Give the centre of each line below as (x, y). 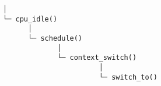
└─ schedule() (55, 38)
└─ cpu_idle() (30, 19)
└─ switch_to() (128, 77)
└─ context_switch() (97, 58)
